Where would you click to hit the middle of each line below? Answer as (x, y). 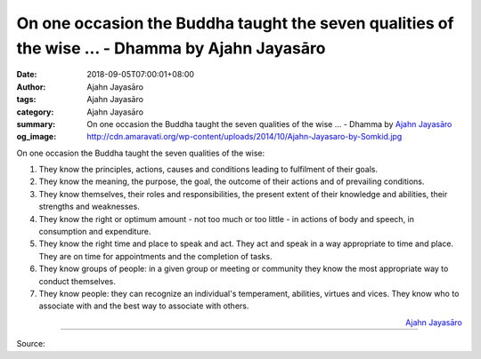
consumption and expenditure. (95, 232)
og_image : (37, 137)
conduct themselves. (77, 281)
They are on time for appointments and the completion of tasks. (155, 256)
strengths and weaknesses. (89, 207)
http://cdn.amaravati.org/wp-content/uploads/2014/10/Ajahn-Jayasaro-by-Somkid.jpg (245, 137)
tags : (26, 100)
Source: (31, 344)
